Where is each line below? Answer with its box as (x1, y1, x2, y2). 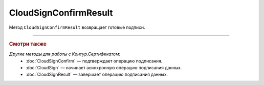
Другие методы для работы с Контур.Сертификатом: (9, 51, 121, 57)
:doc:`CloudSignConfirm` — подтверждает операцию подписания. (25, 58, 163, 64)
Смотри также (9, 41, 47, 47)
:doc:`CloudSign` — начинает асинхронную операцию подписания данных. (25, 64, 182, 70)
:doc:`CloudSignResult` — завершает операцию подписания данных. (25, 71, 168, 78)
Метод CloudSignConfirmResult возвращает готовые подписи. (9, 24, 145, 30)
